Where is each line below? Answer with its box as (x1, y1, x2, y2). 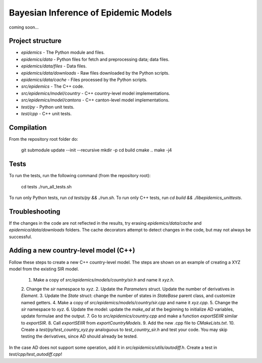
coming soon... (9, 24, 39, 30)
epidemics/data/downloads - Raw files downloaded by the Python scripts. (21, 70, 170, 76)
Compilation (9, 123, 47, 132)
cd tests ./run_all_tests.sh (21, 183, 72, 189)
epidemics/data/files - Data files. (21, 63, 87, 69)
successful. (9, 233, 33, 240)
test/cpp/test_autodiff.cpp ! (9, 351, 63, 357)
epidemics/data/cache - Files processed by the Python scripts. (21, 77, 147, 82)
